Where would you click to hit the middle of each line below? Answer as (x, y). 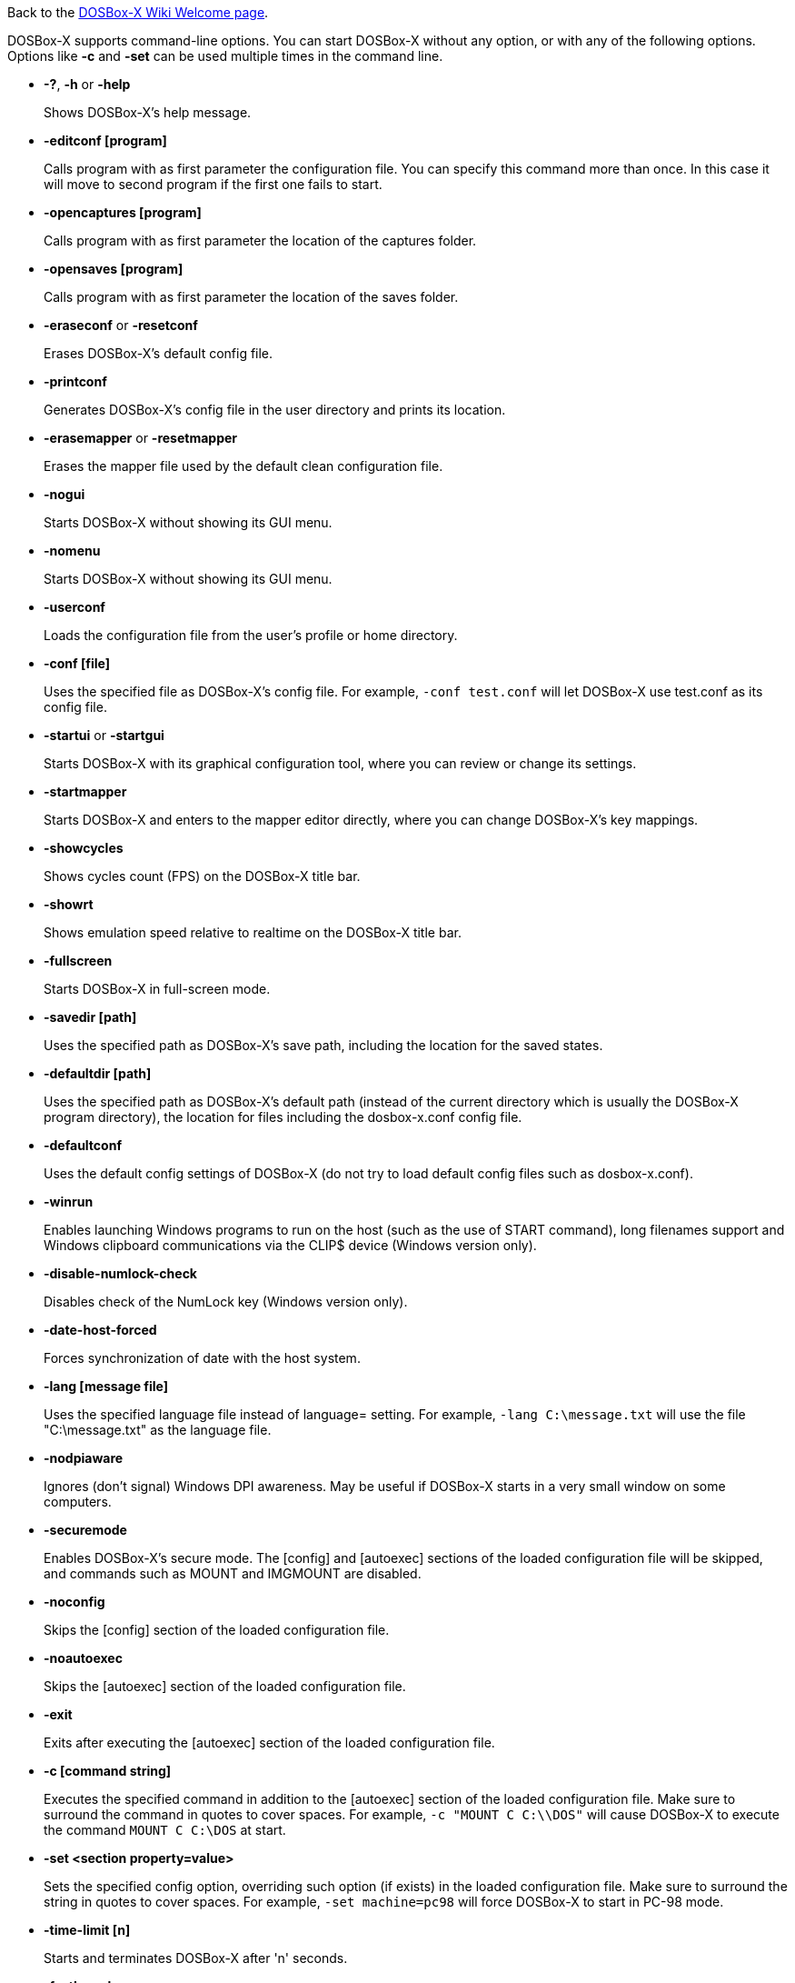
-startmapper (85, 791)
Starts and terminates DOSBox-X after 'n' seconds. (196, 1958)
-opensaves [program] (114, 269)
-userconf (75, 607)
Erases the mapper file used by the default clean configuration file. (243, 466)
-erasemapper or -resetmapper (141, 438)
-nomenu (72, 551)
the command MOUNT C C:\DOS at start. (165, 1830)
